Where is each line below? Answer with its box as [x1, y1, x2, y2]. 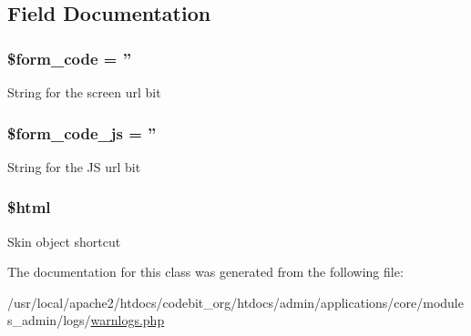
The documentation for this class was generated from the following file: [7, 262, 404, 281]
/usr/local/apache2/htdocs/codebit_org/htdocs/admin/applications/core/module [7, 292, 464, 311]
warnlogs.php [90, 311, 165, 330]
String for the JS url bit [7, 157, 141, 176]
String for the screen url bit [7, 83, 161, 101]
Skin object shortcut [7, 231, 121, 250]
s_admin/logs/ [7, 311, 91, 330]
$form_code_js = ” [7, 121, 157, 144]
